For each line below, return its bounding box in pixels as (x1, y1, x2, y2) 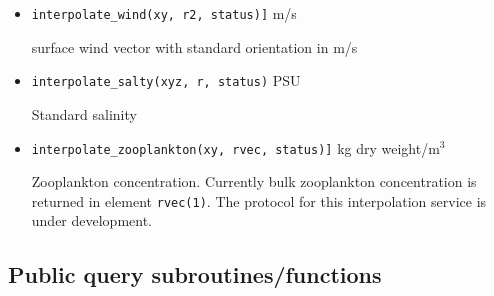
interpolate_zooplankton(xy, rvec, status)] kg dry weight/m (31, 137, 440, 158)
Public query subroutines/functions (8, 259, 382, 290)
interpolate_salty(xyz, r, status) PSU (31, 70, 301, 91)
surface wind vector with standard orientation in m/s (31, 36, 358, 57)
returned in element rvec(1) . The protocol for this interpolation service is (31, 190, 487, 211)
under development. (31, 210, 153, 231)
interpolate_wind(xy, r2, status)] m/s (31, 3, 297, 23)
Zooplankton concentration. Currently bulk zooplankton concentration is (31, 171, 477, 192)
